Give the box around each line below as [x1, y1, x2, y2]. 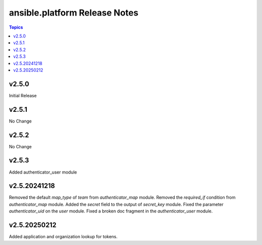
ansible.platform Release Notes [9, 7, 138, 18]
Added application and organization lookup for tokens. [9, 234, 118, 240]
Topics [9, 24, 23, 30]
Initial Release [9, 92, 37, 98]
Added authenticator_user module [9, 169, 77, 175]
